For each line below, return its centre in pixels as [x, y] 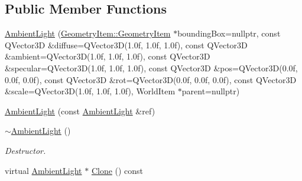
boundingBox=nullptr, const [229, 33]
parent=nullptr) [211, 91]
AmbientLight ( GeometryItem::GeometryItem [88, 33]
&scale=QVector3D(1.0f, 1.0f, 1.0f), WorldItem [90, 91]
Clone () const [117, 170]
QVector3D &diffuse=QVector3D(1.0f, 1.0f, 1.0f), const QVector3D [126, 45]
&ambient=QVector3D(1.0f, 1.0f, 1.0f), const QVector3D [108, 56]
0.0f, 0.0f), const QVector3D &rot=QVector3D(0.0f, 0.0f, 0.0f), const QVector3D [151, 79]
